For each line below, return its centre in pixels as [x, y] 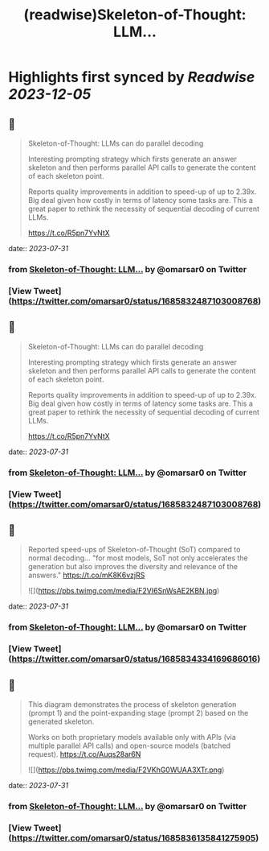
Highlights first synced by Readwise [132, 77]
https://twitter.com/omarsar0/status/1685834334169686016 [134, 659]
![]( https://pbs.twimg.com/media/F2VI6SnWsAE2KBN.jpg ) [124, 591]
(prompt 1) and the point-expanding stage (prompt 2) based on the [138, 713]
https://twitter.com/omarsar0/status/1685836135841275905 [134, 837]
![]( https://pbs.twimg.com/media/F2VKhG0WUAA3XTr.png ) [126, 770]
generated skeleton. [61, 721]
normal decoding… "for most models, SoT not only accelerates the [138, 558]
